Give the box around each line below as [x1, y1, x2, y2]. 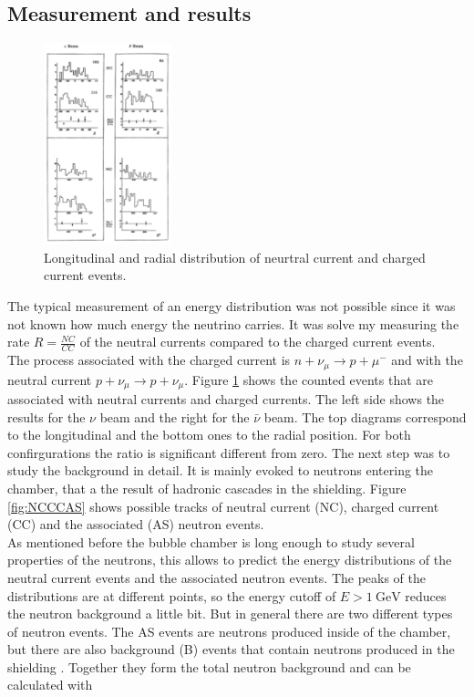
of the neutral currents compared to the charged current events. [79, 332, 436, 351]
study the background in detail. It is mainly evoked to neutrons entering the [7, 461, 434, 480]
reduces [405, 586, 447, 605]
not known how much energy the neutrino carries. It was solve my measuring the [7, 314, 459, 333]
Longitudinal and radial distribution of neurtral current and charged [44, 247, 426, 266]
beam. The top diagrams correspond [263, 407, 467, 426]
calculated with [7, 675, 93, 694]
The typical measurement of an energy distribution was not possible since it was [7, 296, 456, 316]
